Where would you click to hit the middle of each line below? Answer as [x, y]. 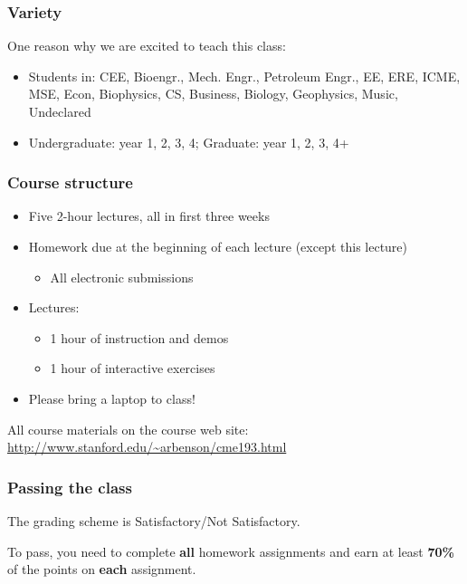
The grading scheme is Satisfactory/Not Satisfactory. [154, 520]
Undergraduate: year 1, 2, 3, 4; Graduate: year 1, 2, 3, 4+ [189, 142]
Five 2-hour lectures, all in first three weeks [149, 216]
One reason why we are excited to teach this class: [147, 46]
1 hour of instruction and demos [139, 337]
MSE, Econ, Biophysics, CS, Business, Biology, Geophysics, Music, [213, 94]
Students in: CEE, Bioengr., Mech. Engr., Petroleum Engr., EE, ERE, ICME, [244, 76]
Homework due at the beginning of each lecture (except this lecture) [218, 246]
